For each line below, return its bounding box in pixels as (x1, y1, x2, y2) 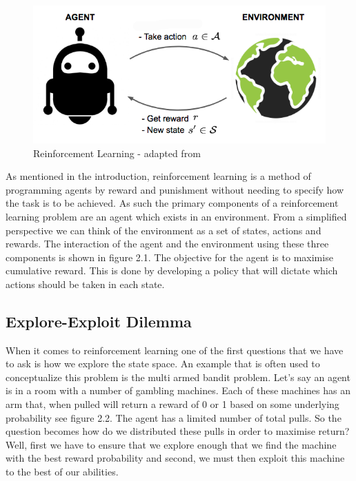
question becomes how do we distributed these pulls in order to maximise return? (6, 424, 350, 438)
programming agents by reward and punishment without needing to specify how (6, 182, 344, 196)
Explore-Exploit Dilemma (6, 310, 192, 331)
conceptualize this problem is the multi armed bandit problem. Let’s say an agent (6, 369, 350, 384)
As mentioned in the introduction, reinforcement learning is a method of (6, 169, 311, 183)
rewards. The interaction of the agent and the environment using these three (6, 236, 329, 251)
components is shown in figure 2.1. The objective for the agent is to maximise (6, 249, 333, 264)
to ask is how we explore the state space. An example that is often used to (6, 356, 320, 371)
